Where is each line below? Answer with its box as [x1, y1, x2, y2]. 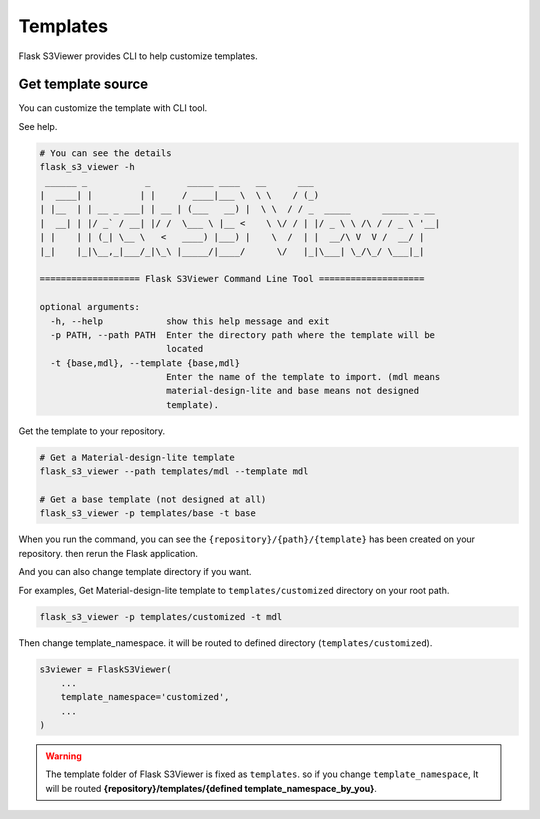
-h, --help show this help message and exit [50, 315, 330, 327]
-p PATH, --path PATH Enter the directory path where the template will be [50, 329, 435, 340]
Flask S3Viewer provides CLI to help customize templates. [18, 50, 259, 62]
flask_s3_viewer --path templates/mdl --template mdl [39, 466, 309, 477]
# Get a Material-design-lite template [39, 451, 235, 463]
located [165, 343, 204, 355]
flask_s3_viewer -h [39, 161, 135, 173]
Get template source [18, 76, 149, 93]
